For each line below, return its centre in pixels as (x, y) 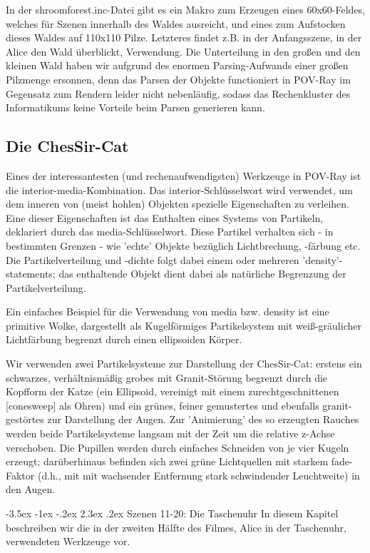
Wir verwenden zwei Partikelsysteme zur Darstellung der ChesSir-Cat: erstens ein (184, 364)
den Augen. (31, 489)
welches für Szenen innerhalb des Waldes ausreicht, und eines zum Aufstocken (176, 23)
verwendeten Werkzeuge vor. (68, 541)
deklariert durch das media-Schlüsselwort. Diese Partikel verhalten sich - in (170, 232)
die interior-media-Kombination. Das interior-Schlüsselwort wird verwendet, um (179, 189)
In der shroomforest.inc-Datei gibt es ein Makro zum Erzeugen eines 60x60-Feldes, (185, 9)
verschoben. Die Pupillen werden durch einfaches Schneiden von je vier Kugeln (178, 447)
